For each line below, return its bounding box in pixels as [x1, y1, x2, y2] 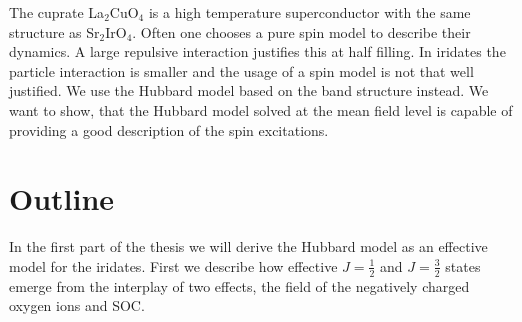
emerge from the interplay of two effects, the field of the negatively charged [9, 275, 470, 296]
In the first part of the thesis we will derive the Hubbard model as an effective [9, 236, 488, 257]
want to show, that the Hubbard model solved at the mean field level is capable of [9, 99, 513, 120]
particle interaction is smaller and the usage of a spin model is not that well [9, 60, 474, 81]
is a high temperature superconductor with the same [148, 2, 471, 22]
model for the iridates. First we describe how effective [9, 255, 338, 276]
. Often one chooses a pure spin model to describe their [132, 21, 471, 42]
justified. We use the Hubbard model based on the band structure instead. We [9, 80, 489, 101]
